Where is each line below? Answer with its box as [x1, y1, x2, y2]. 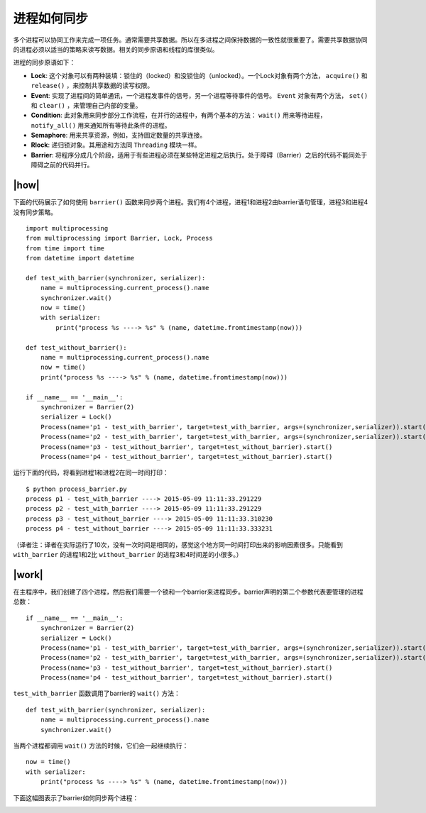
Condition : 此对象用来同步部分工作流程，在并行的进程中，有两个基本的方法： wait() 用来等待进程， [31, 111, 327, 120]
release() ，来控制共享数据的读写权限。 [31, 82, 154, 90]
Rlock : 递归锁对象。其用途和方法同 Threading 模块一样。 [31, 140, 201, 149]
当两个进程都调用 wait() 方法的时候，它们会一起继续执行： [13, 741, 189, 750]
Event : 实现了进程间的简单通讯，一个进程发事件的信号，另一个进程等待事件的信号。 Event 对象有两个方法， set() [31, 91, 368, 99]
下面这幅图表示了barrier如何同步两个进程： [13, 793, 139, 802]
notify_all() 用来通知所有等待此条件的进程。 [31, 121, 172, 129]
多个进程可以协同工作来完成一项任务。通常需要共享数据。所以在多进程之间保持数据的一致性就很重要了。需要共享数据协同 [13, 35, 368, 44]
